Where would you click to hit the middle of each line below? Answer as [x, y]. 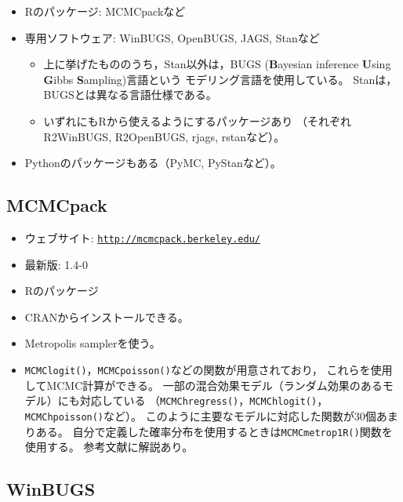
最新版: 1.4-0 [56, 264]
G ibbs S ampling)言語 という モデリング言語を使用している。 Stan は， [220, 79]
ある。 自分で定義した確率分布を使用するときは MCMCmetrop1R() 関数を [214, 431]
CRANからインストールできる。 [107, 316]
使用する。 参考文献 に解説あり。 [109, 447]
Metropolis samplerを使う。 [93, 343]
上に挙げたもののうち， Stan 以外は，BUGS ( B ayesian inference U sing [217, 64]
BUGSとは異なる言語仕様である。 [130, 95]
